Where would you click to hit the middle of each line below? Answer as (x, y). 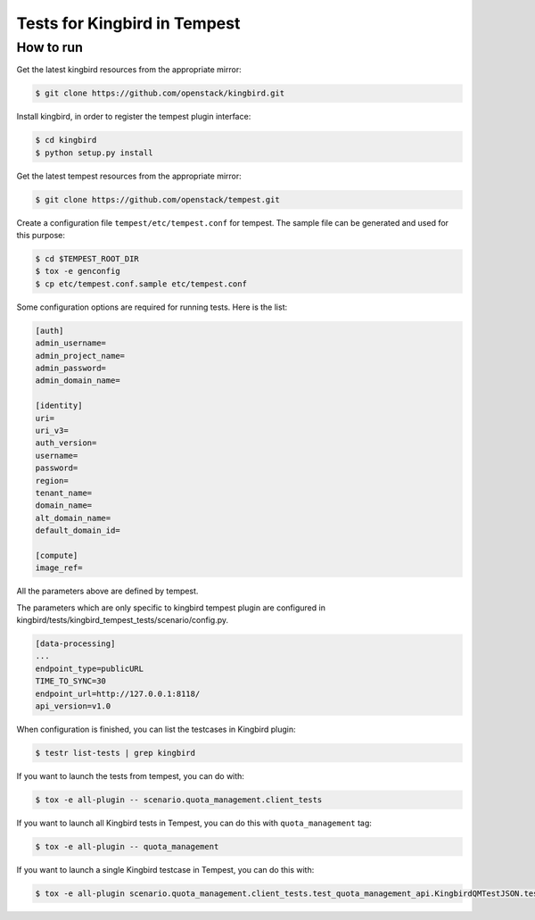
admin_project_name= (80, 356)
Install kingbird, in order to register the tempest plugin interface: (134, 117)
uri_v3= (52, 430)
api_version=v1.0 (73, 706)
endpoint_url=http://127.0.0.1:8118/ (118, 693)
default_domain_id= (78, 530)
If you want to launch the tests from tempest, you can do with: (131, 775)
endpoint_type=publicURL (90, 668)
